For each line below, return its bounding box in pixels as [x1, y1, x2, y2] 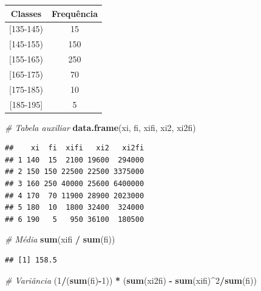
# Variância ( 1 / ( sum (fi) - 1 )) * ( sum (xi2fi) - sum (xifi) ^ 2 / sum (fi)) [5, 273, 257, 286]
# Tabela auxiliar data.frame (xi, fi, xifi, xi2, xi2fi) [5, 121, 196, 133]
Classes [10, 7, 42, 19]
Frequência [52, 7, 98, 19]
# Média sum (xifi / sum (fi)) [5, 233, 115, 246]
